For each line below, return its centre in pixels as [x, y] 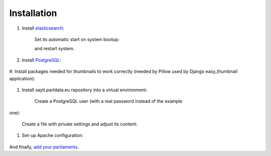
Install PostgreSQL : [42, 60]
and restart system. [54, 49]
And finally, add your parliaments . [44, 147]
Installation [33, 13]
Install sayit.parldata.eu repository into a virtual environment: [85, 90]
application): [22, 78]
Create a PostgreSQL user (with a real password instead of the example [108, 101]
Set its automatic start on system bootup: [77, 39]
